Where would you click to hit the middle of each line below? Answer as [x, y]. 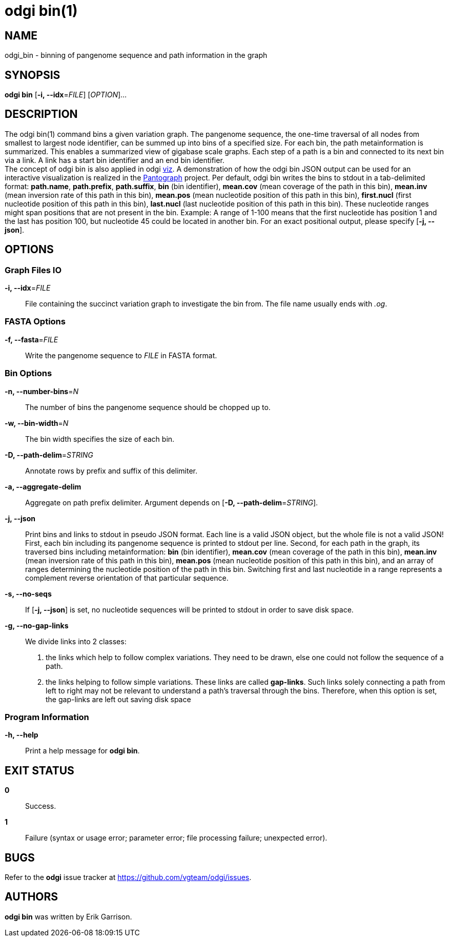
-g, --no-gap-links [37, 625]
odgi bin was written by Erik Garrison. [68, 916]
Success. [41, 806]
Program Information [47, 717]
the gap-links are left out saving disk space [118, 699]
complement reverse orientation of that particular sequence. [127, 578]
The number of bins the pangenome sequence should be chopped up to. [148, 407]
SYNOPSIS [33, 75]
